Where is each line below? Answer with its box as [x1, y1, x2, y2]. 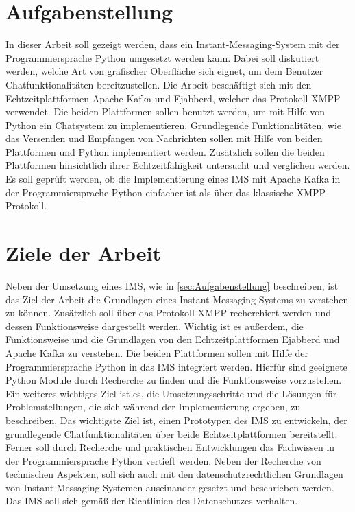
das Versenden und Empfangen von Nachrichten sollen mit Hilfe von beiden [5, 131, 323, 146]
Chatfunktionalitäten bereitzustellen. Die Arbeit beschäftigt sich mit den [5, 77, 312, 91]
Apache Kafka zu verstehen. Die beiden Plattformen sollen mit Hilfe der [5, 345, 309, 360]
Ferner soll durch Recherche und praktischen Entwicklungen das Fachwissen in [5, 440, 335, 454]
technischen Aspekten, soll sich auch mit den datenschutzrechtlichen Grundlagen [5, 467, 343, 481]
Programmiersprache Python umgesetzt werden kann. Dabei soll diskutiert [5, 50, 319, 65]
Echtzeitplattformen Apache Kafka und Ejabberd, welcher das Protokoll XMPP [5, 91, 341, 105]
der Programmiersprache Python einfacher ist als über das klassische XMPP [5, 185, 326, 199]
